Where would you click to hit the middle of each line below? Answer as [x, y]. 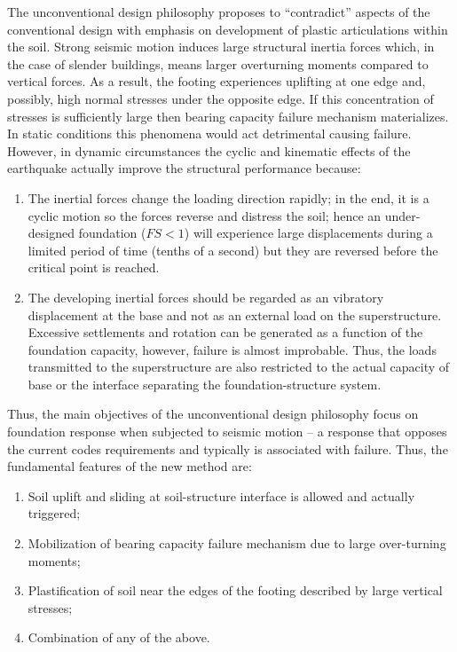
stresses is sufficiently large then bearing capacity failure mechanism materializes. [228, 116]
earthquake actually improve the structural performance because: [184, 168]
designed [51, 233]
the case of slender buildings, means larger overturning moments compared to [218, 63]
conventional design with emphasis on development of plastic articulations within [228, 29]
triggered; [54, 513]
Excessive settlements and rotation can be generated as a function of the [225, 332]
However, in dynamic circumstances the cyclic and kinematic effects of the [209, 150]
